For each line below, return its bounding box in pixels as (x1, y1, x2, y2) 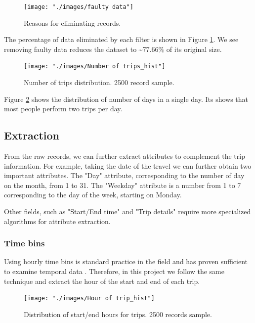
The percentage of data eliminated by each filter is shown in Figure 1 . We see (4, 34, 239, 45)
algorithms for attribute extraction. (4, 216, 111, 226)
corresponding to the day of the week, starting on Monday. (4, 189, 182, 200)
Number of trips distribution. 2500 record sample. (24, 77, 174, 88)
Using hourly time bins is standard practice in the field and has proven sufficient (4, 256, 248, 267)
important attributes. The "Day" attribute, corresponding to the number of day (4, 170, 245, 181)
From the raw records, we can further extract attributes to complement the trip (4, 151, 245, 161)
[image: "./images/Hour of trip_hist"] (24, 295, 155, 302)
